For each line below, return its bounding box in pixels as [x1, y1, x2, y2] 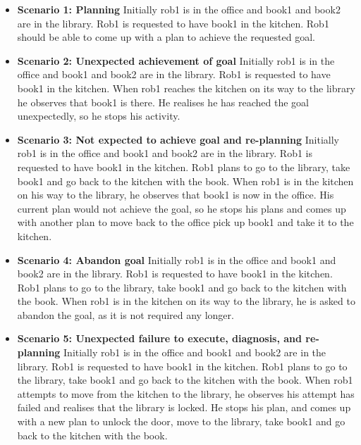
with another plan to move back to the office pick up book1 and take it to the [17, 215, 354, 230]
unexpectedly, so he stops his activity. [17, 108, 180, 123]
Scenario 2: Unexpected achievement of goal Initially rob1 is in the [17, 53, 335, 68]
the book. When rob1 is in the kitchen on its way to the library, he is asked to [17, 294, 355, 308]
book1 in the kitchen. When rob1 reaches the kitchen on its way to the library [17, 80, 355, 95]
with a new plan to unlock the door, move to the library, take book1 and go [17, 414, 345, 429]
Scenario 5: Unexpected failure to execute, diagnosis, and [17, 331, 302, 346]
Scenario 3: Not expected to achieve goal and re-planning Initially [17, 132, 339, 146]
